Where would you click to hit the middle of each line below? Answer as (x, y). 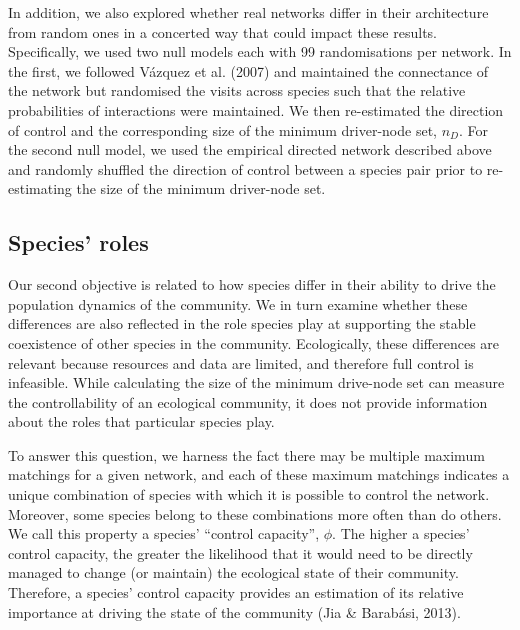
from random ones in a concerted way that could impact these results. (222, 31)
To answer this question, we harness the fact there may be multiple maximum (246, 454)
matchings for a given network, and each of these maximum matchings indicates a (259, 474)
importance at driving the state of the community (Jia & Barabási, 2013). (234, 611)
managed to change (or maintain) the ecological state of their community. (233, 572)
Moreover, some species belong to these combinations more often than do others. (255, 513)
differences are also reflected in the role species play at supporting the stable (242, 323)
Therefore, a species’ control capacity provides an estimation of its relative (236, 592)
